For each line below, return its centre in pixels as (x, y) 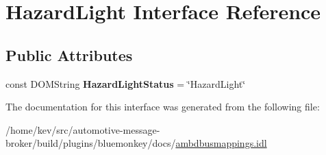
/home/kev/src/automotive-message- (83, 129)
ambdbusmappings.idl (221, 143)
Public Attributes (69, 55)
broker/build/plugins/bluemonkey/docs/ (91, 143)
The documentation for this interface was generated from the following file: (163, 107)
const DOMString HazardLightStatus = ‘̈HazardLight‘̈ (126, 83)
